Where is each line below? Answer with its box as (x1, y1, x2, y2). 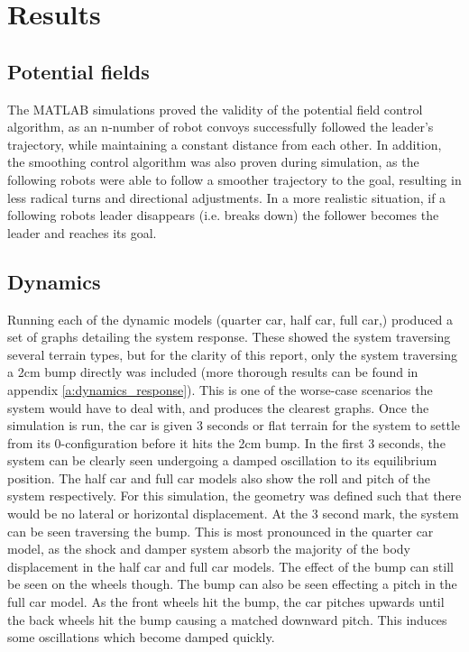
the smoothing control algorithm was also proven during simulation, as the (7, 152, 419, 171)
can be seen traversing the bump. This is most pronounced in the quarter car (7, 521, 434, 540)
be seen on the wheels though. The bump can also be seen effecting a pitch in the (7, 574, 457, 593)
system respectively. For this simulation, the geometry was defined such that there (7, 486, 462, 505)
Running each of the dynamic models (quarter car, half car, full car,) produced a (7, 309, 454, 328)
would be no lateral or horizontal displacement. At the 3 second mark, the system (7, 504, 459, 523)
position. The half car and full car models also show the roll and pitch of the (7, 468, 431, 487)
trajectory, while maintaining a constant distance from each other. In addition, (7, 134, 442, 153)
